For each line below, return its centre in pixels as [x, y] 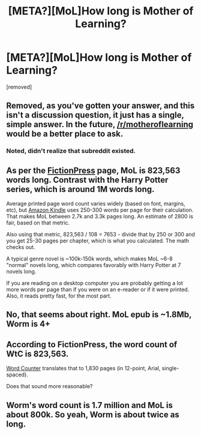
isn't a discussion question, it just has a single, [95, 115]
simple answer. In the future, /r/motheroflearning [100, 124]
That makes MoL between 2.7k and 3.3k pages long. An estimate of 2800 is [100, 217]
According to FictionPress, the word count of [92, 344]
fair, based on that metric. [38, 223]
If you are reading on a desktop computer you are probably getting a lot [94, 283]
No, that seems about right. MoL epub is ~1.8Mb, [99, 315]
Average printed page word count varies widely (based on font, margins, [96, 204]
